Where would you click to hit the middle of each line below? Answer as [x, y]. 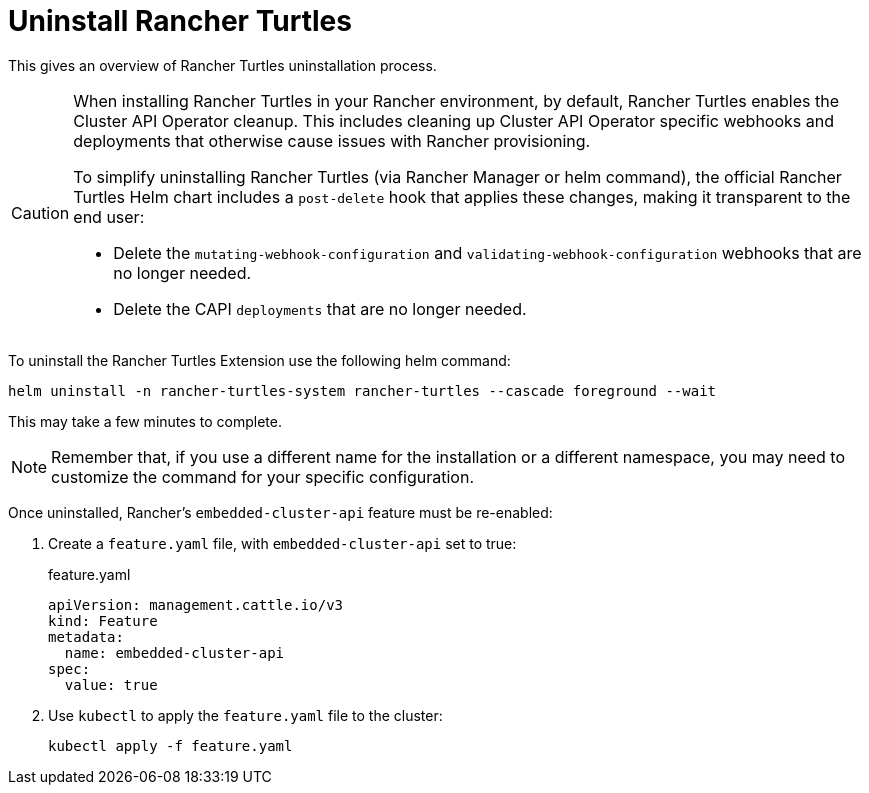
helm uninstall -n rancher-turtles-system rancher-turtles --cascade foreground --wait [362, 390]
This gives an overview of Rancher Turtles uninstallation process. [222, 65]
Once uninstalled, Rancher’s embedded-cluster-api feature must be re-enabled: [280, 512]
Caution [40, 212]
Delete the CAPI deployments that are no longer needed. [320, 308]
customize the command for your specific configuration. [263, 476]
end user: [109, 216]
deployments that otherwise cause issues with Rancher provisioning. [332, 140]
